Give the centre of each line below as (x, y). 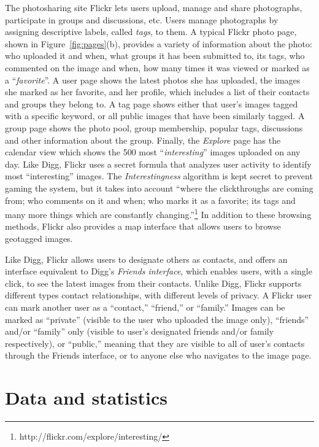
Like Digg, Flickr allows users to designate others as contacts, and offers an (146, 259)
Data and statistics (86, 398)
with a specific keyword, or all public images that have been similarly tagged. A (155, 116)
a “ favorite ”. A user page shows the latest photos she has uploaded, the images (153, 80)
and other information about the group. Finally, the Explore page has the (143, 140)
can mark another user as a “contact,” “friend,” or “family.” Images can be (145, 307)
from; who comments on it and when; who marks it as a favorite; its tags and (150, 200)
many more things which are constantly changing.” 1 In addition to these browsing (158, 213)
